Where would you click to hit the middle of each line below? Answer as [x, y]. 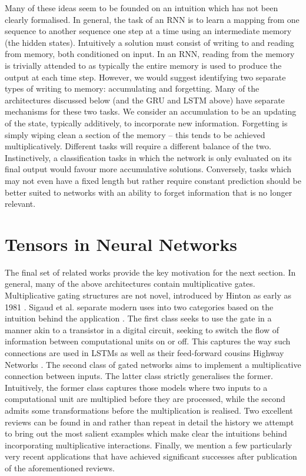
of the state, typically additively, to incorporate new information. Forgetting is [146, 123]
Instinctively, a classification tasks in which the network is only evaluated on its [148, 157]
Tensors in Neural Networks [121, 244]
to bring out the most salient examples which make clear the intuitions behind [146, 433]
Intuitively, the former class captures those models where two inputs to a [136, 387]
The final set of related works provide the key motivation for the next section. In [150, 272]
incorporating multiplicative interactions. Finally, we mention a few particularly [149, 445]
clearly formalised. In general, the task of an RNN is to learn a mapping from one [152, 19]
